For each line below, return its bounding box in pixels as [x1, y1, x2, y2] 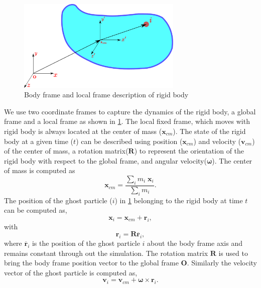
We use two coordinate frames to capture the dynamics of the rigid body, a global [4, 106, 256, 116]
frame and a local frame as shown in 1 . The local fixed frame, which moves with [4, 116, 250, 126]
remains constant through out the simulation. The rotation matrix [4, 247, 208, 258]
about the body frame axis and [147, 238, 242, 248]
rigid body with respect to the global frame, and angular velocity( [4, 155, 207, 166]
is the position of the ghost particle [32, 238, 140, 248]
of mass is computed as [4, 165, 75, 176]
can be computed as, [4, 205, 67, 215]
